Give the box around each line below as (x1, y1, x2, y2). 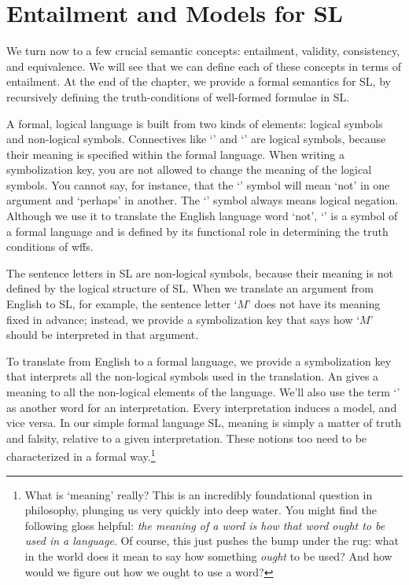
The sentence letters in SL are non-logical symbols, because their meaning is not (6, 264, 393, 281)
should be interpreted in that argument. (6, 326, 199, 343)
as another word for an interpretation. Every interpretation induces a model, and (6, 399, 397, 415)
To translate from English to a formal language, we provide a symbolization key (6, 352, 392, 369)
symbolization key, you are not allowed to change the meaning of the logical (6, 161, 372, 178)
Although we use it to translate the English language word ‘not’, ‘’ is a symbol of (6, 208, 398, 224)
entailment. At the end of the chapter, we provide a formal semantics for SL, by (6, 73, 391, 90)
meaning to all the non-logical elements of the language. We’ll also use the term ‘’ (6, 384, 400, 399)
